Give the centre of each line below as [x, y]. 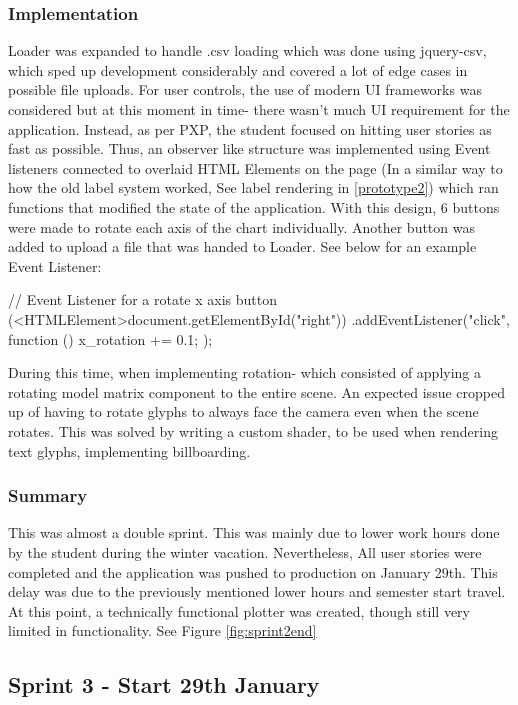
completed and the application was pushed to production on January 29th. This [253, 571]
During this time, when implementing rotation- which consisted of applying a [245, 372]
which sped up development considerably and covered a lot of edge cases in [238, 69]
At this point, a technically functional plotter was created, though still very [239, 610]
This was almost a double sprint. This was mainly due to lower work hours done [254, 532]
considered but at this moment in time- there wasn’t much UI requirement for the [259, 109]
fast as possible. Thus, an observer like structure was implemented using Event [249, 148]
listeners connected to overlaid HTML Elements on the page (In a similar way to [255, 167]
